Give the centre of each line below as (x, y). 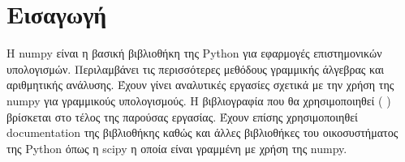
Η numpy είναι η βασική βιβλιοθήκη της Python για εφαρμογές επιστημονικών (194, 53)
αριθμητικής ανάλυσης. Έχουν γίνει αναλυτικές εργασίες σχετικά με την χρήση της (200, 85)
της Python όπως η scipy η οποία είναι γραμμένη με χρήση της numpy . (177, 148)
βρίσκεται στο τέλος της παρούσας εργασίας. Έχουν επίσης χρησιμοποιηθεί (182, 116)
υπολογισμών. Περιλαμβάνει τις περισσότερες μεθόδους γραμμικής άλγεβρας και (196, 68)
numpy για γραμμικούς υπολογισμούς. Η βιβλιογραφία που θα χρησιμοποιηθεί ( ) (199, 100)
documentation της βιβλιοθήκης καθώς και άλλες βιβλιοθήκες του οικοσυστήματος (202, 132)
